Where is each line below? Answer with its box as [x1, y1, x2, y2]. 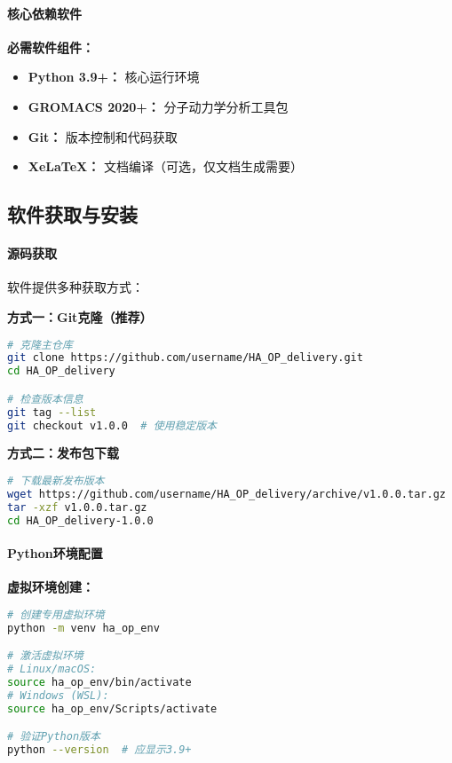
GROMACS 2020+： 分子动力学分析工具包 [28, 97, 289, 115]
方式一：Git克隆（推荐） [7, 307, 153, 326]
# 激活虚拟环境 [7, 649, 83, 663]
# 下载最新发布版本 [7, 475, 105, 488]
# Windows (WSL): [7, 688, 109, 702]
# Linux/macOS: [7, 663, 97, 676]
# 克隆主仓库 [7, 338, 73, 351]
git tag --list [7, 405, 97, 419]
